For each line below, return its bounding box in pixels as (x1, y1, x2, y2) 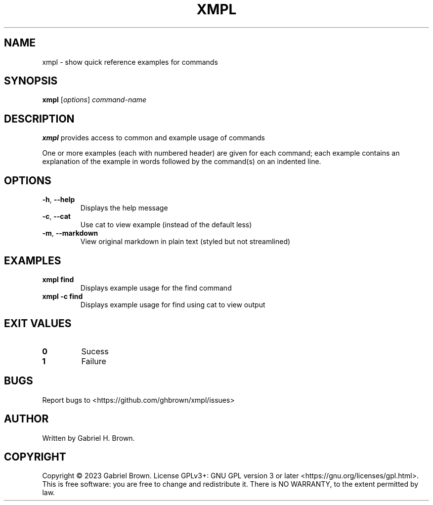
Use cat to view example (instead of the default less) (80, 220, 252, 229)
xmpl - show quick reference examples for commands (42, 57, 218, 66)
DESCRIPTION (4, 112, 75, 125)
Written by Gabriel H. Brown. (42, 433, 135, 442)
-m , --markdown (42, 229, 98, 238)
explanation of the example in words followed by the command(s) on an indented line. (42, 157, 321, 166)
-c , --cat (42, 212, 71, 221)
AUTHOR (4, 413, 49, 425)
